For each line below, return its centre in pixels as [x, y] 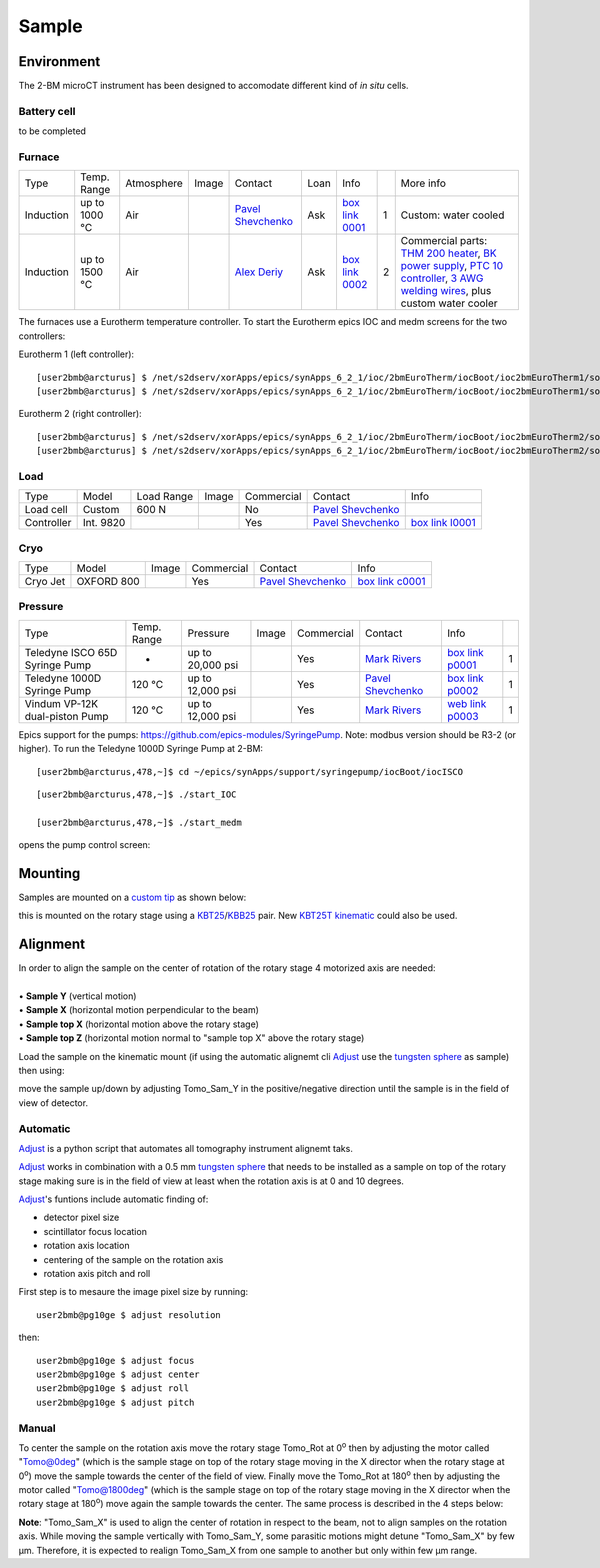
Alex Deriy [259, 272]
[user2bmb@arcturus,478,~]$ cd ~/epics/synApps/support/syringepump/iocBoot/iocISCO [250, 771]
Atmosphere [154, 183]
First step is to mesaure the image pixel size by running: [133, 1292]
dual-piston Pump [66, 716]
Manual [37, 1428]
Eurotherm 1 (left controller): [76, 354]
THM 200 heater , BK [448, 253]
